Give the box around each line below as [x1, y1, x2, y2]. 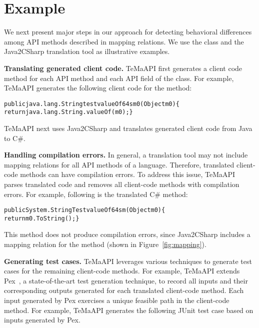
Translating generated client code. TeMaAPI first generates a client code [4, 62, 242, 73]
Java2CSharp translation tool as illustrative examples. [4, 46, 170, 56]
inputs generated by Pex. [4, 314, 80, 325]
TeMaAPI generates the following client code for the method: [4, 82, 192, 93]
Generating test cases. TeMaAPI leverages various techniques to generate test [4, 255, 252, 266]
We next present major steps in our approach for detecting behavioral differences [4, 26, 252, 37]
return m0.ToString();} [4, 214, 79, 222]
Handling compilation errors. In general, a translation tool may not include [4, 149, 248, 160]
